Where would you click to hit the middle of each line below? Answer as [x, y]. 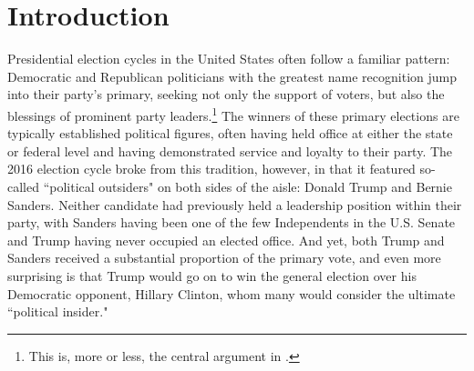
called [23, 186]
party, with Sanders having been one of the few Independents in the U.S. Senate [232, 222]
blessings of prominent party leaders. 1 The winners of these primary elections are [233, 114]
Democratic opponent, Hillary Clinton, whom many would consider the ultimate [232, 293]
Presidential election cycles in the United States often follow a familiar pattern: [229, 59]
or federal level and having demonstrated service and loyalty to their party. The [230, 150]
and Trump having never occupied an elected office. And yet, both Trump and [226, 240]
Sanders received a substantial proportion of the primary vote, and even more [224, 258]
